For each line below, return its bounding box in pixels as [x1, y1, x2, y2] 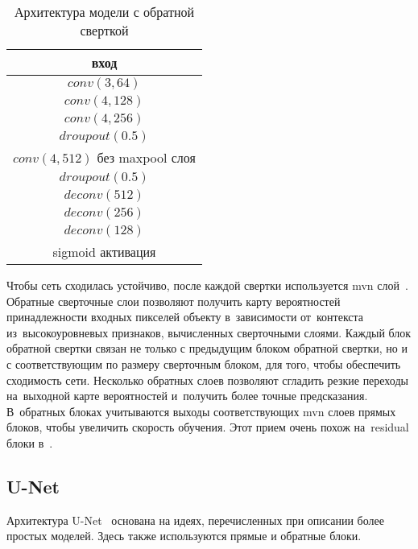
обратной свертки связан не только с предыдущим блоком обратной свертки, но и [6, 340, 408, 357]
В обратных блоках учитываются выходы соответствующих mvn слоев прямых [6, 402, 396, 419]
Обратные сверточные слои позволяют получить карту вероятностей [6, 292, 341, 309]
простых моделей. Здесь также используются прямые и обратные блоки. [6, 527, 362, 544]
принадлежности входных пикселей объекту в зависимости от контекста [6, 308, 364, 325]
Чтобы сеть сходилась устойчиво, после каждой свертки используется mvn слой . [6, 277, 408, 293]
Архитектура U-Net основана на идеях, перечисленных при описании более [6, 511, 384, 528]
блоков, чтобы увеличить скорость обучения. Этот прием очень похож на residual [6, 419, 409, 435]
